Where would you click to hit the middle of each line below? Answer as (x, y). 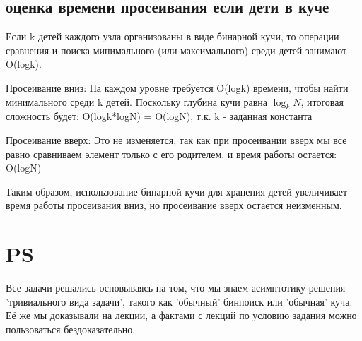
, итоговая (322, 101)
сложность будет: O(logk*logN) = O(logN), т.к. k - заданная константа (159, 116)
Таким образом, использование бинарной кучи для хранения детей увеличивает (177, 191)
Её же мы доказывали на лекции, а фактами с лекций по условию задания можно (181, 315)
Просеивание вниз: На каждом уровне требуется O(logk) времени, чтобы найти (177, 87)
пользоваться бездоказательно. (71, 329)
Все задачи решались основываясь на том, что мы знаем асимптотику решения (176, 288)
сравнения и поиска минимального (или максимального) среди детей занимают (176, 50)
